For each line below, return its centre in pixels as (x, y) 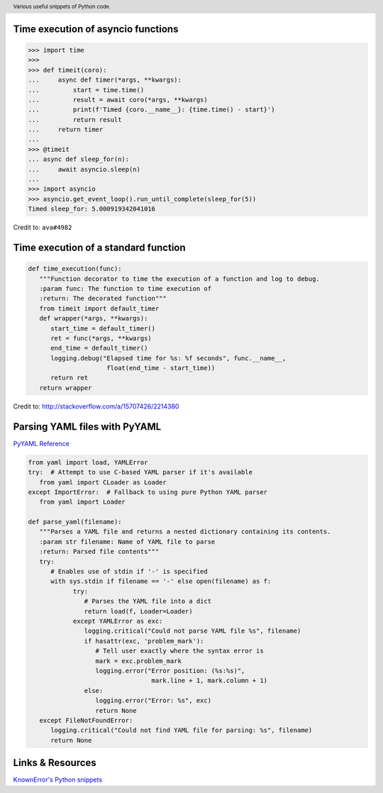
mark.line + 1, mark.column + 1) (210, 681)
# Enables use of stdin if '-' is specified (129, 572)
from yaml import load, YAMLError (88, 462)
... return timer (66, 130)
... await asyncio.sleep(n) (84, 169)
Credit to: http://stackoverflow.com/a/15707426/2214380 (96, 406)
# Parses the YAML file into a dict (148, 601)
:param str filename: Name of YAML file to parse (127, 542)
